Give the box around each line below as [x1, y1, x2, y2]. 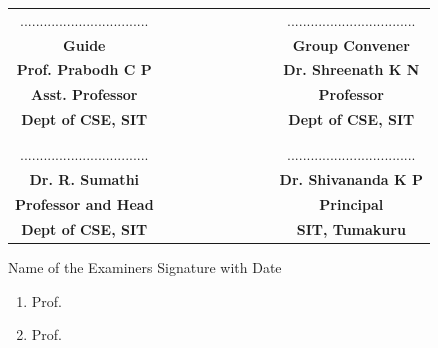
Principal [319, 194, 384, 215]
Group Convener [292, 34, 410, 55]
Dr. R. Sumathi [29, 169, 140, 190]
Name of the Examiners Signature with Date [8, 257, 282, 278]
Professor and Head [15, 194, 154, 215]
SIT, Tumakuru [296, 219, 406, 239]
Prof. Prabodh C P [16, 59, 152, 80]
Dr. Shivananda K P [279, 169, 424, 190]
